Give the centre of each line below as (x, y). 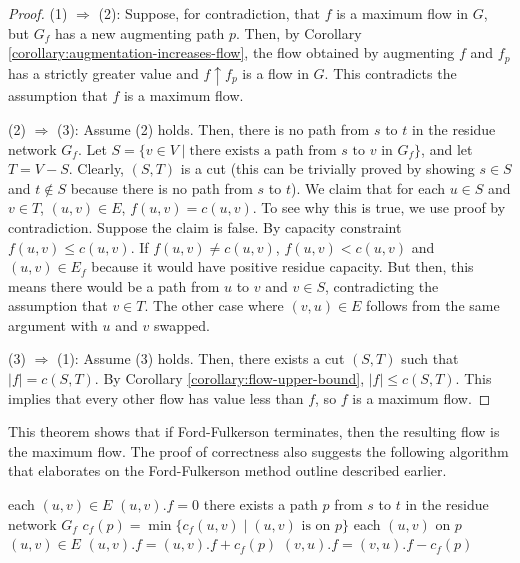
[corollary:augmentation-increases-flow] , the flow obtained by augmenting (231, 52)
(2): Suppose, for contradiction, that (209, 13)
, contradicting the (381, 285)
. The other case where (214, 305)
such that (430, 358)
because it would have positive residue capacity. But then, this (282, 266)
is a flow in (275, 72)
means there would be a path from (114, 285)
